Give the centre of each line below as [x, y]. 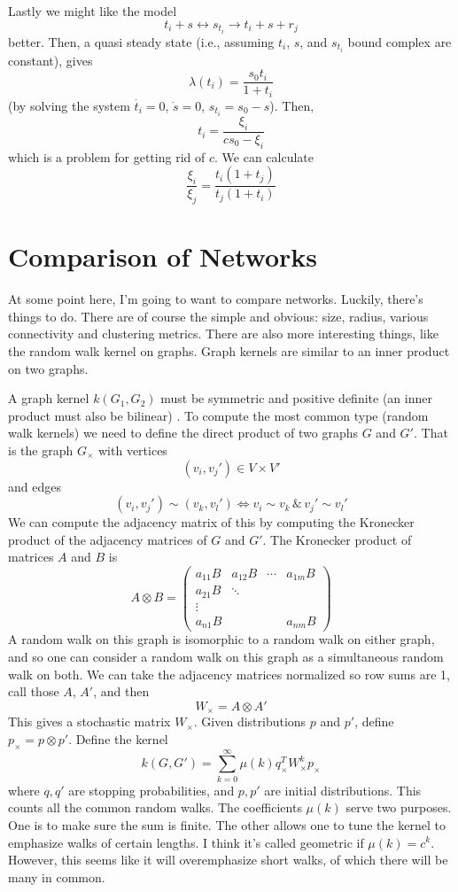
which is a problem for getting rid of [107, 156]
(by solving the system [69, 105]
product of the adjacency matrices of [108, 539]
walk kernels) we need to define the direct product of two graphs [183, 433]
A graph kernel [49, 398]
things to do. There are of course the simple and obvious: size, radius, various [218, 316]
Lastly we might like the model [93, 11]
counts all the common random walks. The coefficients [155, 807]
